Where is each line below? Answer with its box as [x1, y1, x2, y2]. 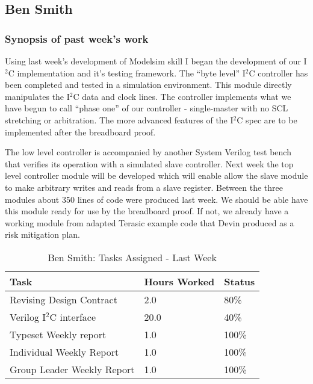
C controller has [249, 66, 308, 79]
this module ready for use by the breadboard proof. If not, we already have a [5, 205, 289, 217]
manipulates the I [5, 90, 70, 102]
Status [224, 274, 255, 288]
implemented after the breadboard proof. [5, 125, 156, 138]
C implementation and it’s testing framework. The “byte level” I [8, 66, 246, 79]
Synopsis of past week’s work [5, 31, 149, 46]
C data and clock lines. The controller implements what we [73, 90, 291, 102]
